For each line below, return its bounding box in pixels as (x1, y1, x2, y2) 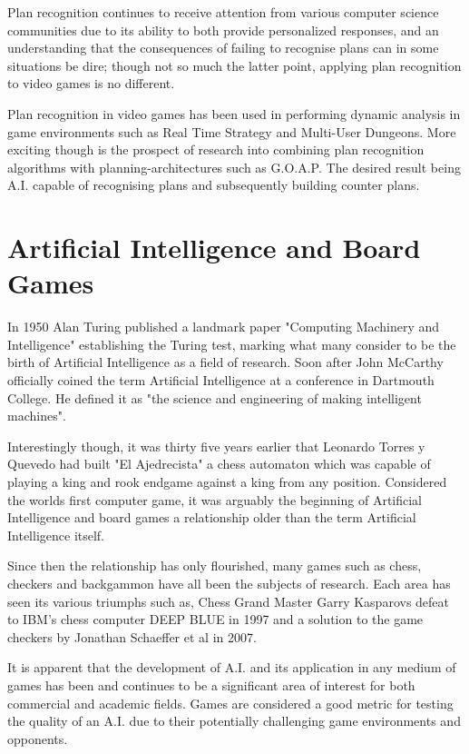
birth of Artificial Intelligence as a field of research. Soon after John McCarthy (7, 352, 444, 372)
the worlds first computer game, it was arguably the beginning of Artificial (7, 490, 423, 509)
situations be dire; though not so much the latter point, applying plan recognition (7, 55, 462, 74)
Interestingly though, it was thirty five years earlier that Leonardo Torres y (7, 436, 425, 455)
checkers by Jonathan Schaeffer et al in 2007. (7, 627, 257, 646)
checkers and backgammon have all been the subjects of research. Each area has (7, 573, 451, 592)
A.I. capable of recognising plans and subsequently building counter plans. (7, 175, 420, 194)
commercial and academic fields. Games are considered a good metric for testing (7, 693, 454, 712)
